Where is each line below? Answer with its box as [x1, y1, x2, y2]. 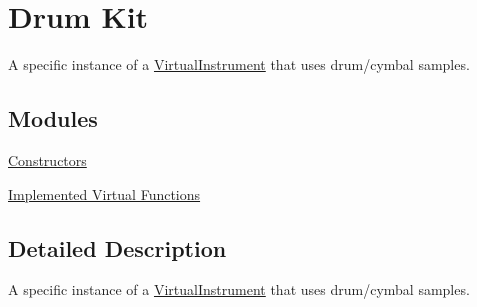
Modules [8, 103, 98, 134]
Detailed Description [8, 232, 227, 263]
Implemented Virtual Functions [8, 183, 201, 204]
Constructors [8, 149, 87, 170]
